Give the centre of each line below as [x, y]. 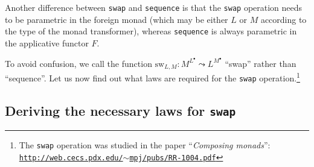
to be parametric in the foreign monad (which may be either [117, 19]
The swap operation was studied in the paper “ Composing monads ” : [145, 145]
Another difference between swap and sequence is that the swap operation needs [154, 7]
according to [284, 19]
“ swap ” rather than [261, 63]
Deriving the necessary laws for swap [120, 110]
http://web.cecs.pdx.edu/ [71, 158]
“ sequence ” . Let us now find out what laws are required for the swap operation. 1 [152, 77]
